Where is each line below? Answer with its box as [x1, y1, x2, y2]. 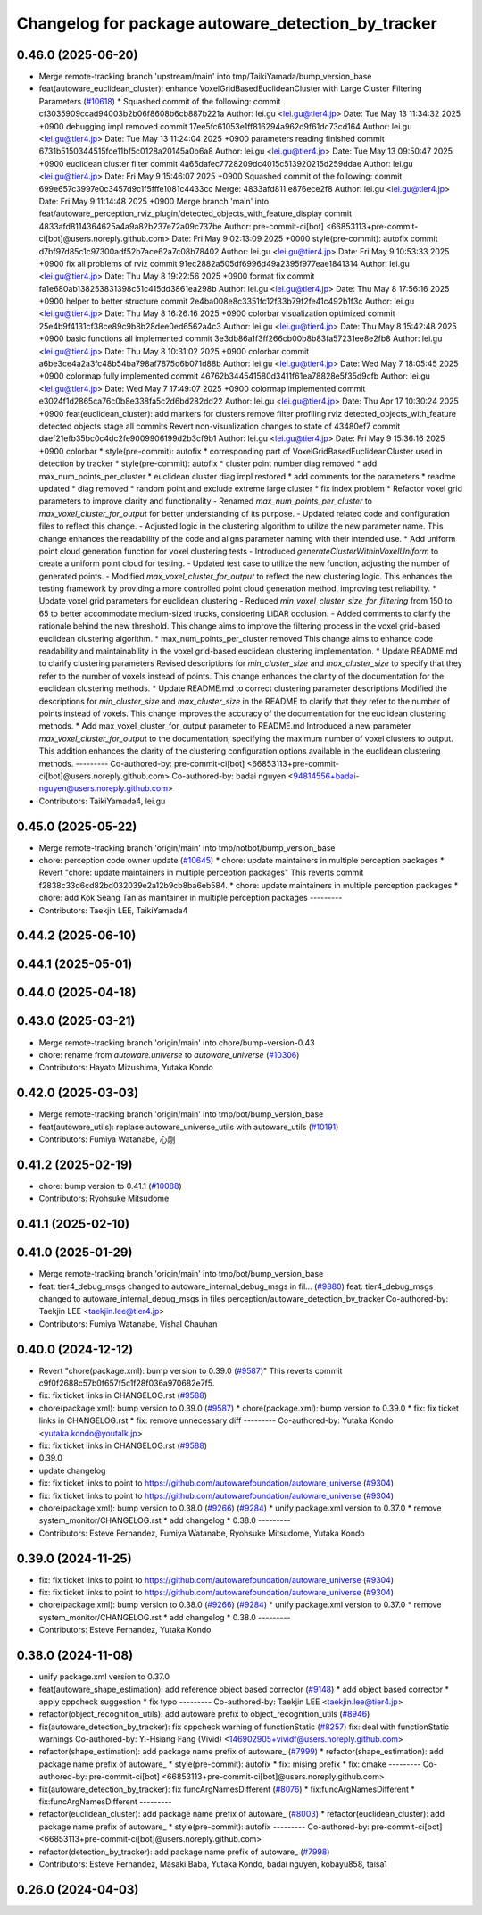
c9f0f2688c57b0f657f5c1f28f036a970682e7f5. [38, 1378, 215, 1388]
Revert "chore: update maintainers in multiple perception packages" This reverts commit [38, 867, 364, 878]
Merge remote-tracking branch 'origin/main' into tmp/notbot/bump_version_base [38, 842, 336, 853]
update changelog [38, 1465, 106, 1476]
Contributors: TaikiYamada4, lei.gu [38, 795, 166, 806]
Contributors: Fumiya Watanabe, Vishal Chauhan [38, 1318, 218, 1329]
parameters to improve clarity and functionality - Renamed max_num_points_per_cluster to [38, 495, 372, 506]
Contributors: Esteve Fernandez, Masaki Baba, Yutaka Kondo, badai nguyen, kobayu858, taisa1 [38, 1859, 387, 1869]
